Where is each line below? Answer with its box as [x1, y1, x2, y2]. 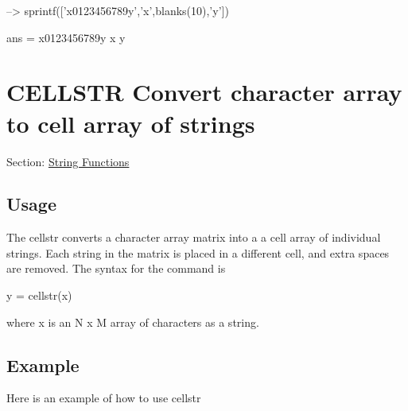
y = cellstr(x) [6, 287, 72, 304]
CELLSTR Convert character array [6, 76, 402, 108]
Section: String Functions [6, 153, 130, 169]
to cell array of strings [6, 107, 255, 139]
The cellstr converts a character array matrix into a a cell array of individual [6, 229, 381, 246]
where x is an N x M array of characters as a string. [6, 313, 259, 330]
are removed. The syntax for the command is [6, 260, 226, 277]
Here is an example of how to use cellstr [6, 390, 201, 406]
